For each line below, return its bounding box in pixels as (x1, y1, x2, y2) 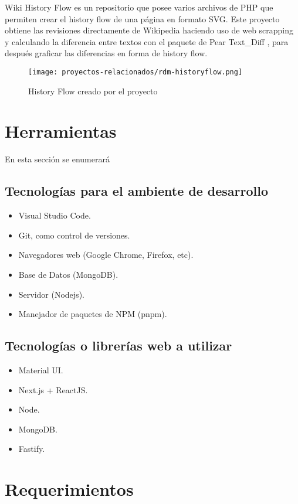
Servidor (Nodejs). (18, 288, 84, 300)
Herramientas (5, 119, 117, 143)
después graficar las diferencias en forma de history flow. (5, 47, 208, 59)
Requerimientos (5, 477, 134, 501)
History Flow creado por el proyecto (28, 84, 158, 97)
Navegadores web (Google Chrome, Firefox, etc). (18, 248, 194, 261)
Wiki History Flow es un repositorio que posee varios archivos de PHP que (5, 1, 273, 13)
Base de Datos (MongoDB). (18, 268, 118, 280)
